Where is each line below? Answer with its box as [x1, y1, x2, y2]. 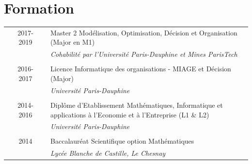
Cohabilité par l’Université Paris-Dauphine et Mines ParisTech [50, 49, 237, 59]
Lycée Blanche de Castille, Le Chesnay [50, 148, 166, 158]
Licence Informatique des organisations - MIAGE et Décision [50, 64, 231, 74]
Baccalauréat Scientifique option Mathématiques [50, 136, 194, 146]
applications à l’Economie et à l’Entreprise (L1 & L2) [50, 109, 209, 119]
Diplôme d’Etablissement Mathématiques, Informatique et [50, 99, 223, 110]
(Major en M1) [50, 37, 95, 47]
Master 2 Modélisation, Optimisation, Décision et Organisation [50, 27, 237, 37]
